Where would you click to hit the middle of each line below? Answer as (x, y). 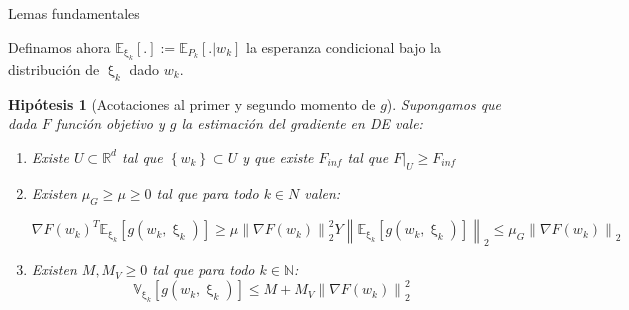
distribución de (54, 69)
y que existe (278, 156)
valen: (322, 192)
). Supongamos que (444, 103)
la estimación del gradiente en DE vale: (302, 123)
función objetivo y (110, 123)
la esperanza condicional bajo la (343, 46)
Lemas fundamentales (74, 13)
